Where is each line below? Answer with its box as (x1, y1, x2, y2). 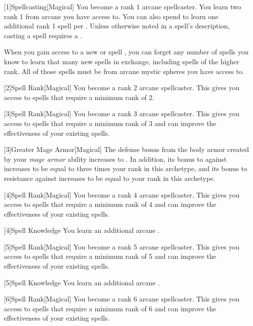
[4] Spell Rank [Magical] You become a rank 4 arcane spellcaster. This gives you (4, 189, 240, 200)
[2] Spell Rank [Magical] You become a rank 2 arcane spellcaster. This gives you (4, 82, 240, 93)
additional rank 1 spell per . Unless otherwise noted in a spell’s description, (4, 21, 230, 31)
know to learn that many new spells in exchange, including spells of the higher (4, 56, 239, 66)
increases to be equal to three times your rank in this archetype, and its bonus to (4, 163, 248, 174)
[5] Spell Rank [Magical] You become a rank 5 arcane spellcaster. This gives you (4, 241, 240, 251)
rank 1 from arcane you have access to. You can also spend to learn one (4, 11, 219, 21)
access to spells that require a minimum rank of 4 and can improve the (4, 199, 216, 209)
